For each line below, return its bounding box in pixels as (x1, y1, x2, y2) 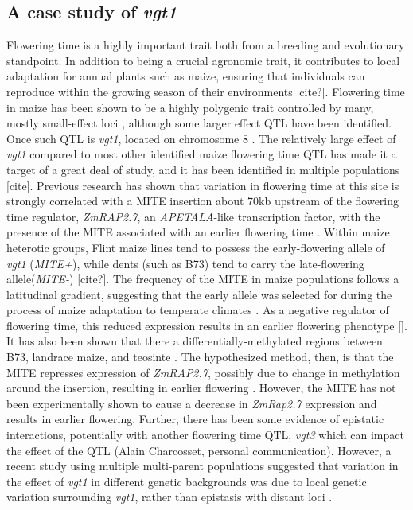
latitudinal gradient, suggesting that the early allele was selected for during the (6, 286, 392, 302)
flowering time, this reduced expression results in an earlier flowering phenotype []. (6, 317, 407, 333)
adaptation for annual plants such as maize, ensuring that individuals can (6, 68, 365, 84)
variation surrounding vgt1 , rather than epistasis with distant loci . (6, 489, 333, 505)
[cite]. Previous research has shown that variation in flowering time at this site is (6, 177, 399, 193)
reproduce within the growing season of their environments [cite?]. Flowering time (6, 83, 405, 99)
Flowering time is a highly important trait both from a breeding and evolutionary (6, 37, 405, 53)
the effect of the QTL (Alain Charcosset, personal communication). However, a (6, 442, 392, 458)
